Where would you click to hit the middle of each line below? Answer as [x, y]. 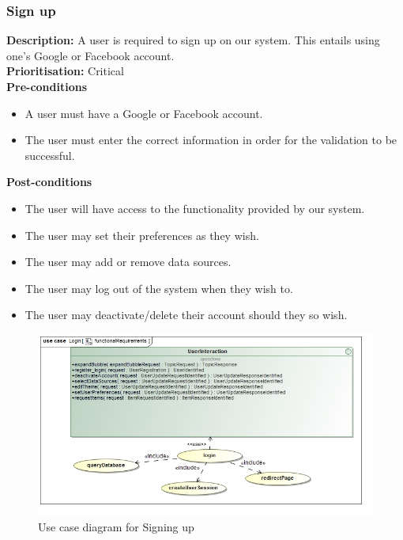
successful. [50, 155]
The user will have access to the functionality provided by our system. [195, 208]
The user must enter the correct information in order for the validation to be [211, 140]
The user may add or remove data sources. [128, 262]
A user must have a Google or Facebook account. [144, 113]
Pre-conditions [47, 86]
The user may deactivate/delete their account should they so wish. [186, 315]
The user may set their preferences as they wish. [142, 235]
